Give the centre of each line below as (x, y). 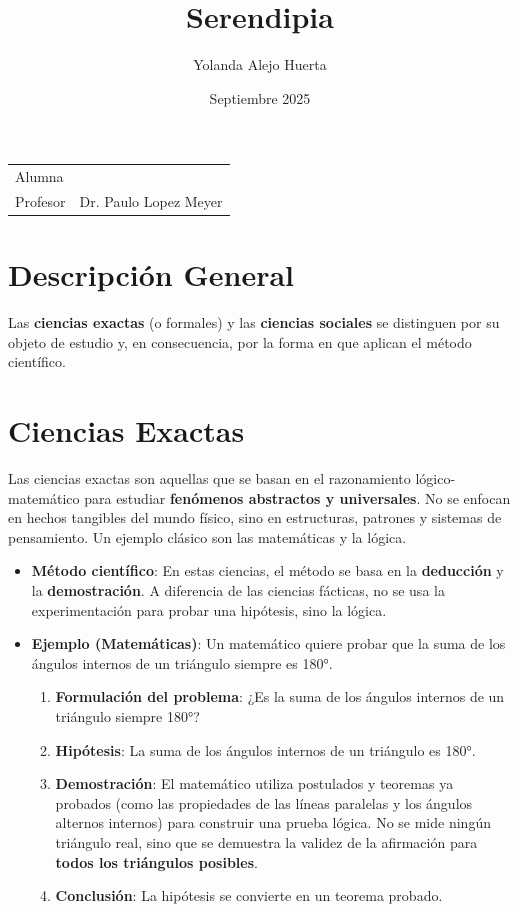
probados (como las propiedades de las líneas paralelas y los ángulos (264, 802)
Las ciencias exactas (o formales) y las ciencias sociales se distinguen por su (254, 322)
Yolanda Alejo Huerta (260, 64)
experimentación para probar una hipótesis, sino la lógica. (209, 609)
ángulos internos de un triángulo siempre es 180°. (182, 662)
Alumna (39, 176)
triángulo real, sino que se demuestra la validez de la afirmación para (266, 841)
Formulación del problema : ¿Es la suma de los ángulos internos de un (280, 696)
